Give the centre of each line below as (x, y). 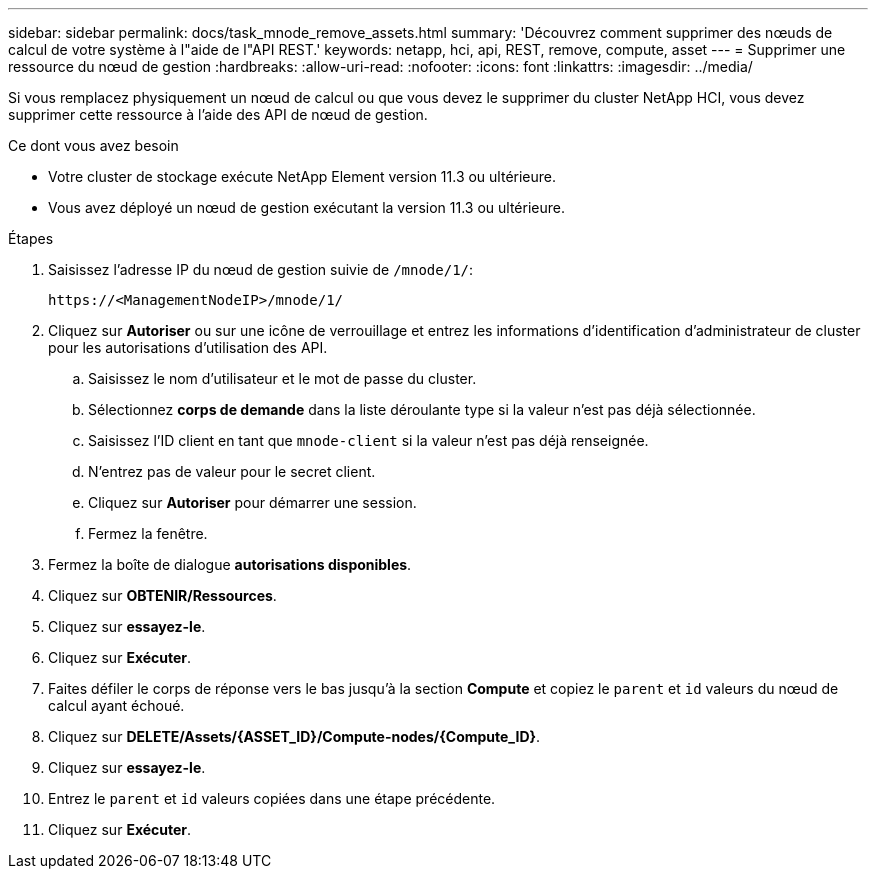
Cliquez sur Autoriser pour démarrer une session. (252, 502)
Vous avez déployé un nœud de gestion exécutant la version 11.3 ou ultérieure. (306, 207)
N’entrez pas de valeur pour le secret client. (232, 471)
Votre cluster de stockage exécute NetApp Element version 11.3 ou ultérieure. (302, 176)
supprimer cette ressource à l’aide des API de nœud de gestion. (218, 114)
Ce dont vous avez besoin (93, 145)
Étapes (31, 238)
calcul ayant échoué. (116, 705)
